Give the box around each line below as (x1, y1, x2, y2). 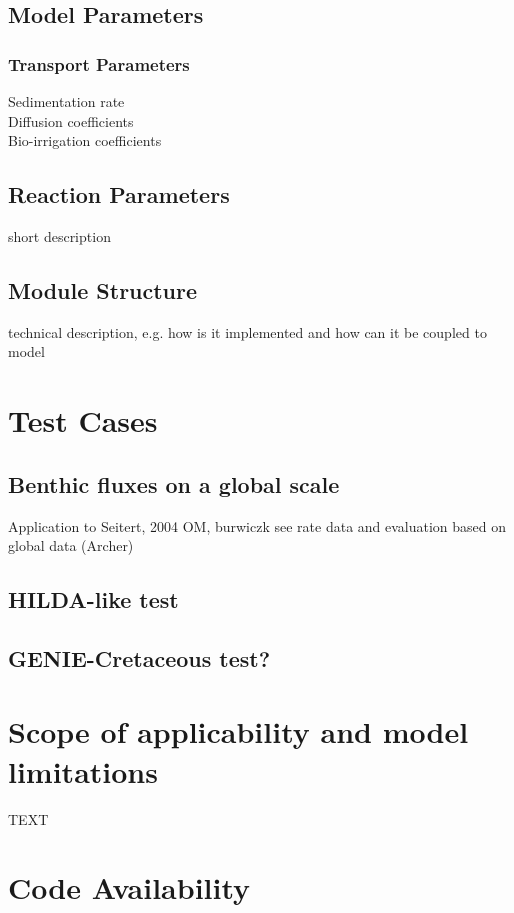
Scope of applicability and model (8, 711, 469, 752)
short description (8, 225, 111, 246)
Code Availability (8, 867, 251, 908)
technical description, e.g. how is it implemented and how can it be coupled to (8, 321, 487, 342)
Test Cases (8, 400, 158, 441)
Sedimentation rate (8, 91, 125, 111)
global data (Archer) (8, 535, 134, 556)
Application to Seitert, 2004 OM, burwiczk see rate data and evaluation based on (8, 515, 507, 536)
